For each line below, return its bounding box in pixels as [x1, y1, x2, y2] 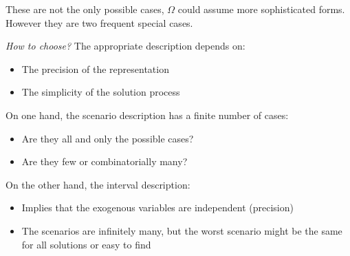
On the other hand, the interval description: [6, 177, 190, 191]
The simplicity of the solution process [21, 85, 180, 99]
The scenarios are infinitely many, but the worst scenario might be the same [21, 223, 342, 237]
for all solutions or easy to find [21, 237, 151, 251]
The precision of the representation [21, 61, 169, 76]
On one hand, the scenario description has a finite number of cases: [6, 107, 289, 122]
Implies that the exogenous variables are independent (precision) [21, 200, 294, 215]
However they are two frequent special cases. [6, 15, 193, 30]
